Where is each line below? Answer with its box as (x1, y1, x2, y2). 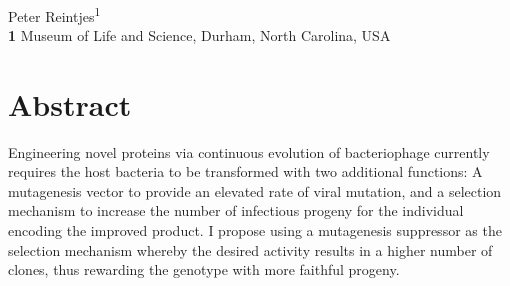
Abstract (8, 83, 132, 124)
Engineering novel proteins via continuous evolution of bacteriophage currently (8, 141, 490, 162)
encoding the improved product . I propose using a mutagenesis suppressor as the (8, 219, 502, 240)
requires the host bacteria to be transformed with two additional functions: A (8, 161, 483, 182)
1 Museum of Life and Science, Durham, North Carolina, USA (8, 24, 391, 45)
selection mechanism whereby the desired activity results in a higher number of (8, 239, 493, 260)
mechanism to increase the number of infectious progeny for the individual (8, 200, 464, 221)
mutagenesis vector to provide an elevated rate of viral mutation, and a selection (8, 180, 502, 201)
